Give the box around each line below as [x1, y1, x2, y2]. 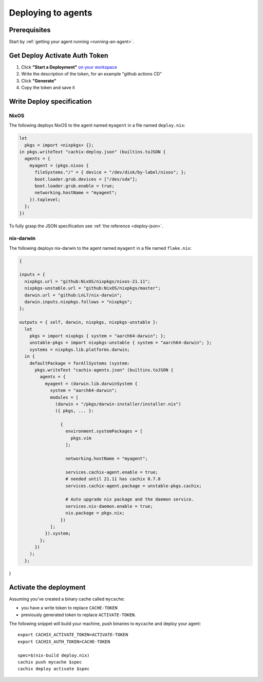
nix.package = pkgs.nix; [65, 510, 125, 516]
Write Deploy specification [9, 97, 92, 106]
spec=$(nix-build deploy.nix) [18, 652, 90, 658]
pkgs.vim [71, 435, 92, 441]
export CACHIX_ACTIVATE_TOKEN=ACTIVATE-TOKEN [18, 632, 129, 638]
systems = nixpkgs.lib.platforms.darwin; [29, 347, 130, 352]
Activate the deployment [9, 583, 86, 591]
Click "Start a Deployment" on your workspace [21, 64, 117, 70]
